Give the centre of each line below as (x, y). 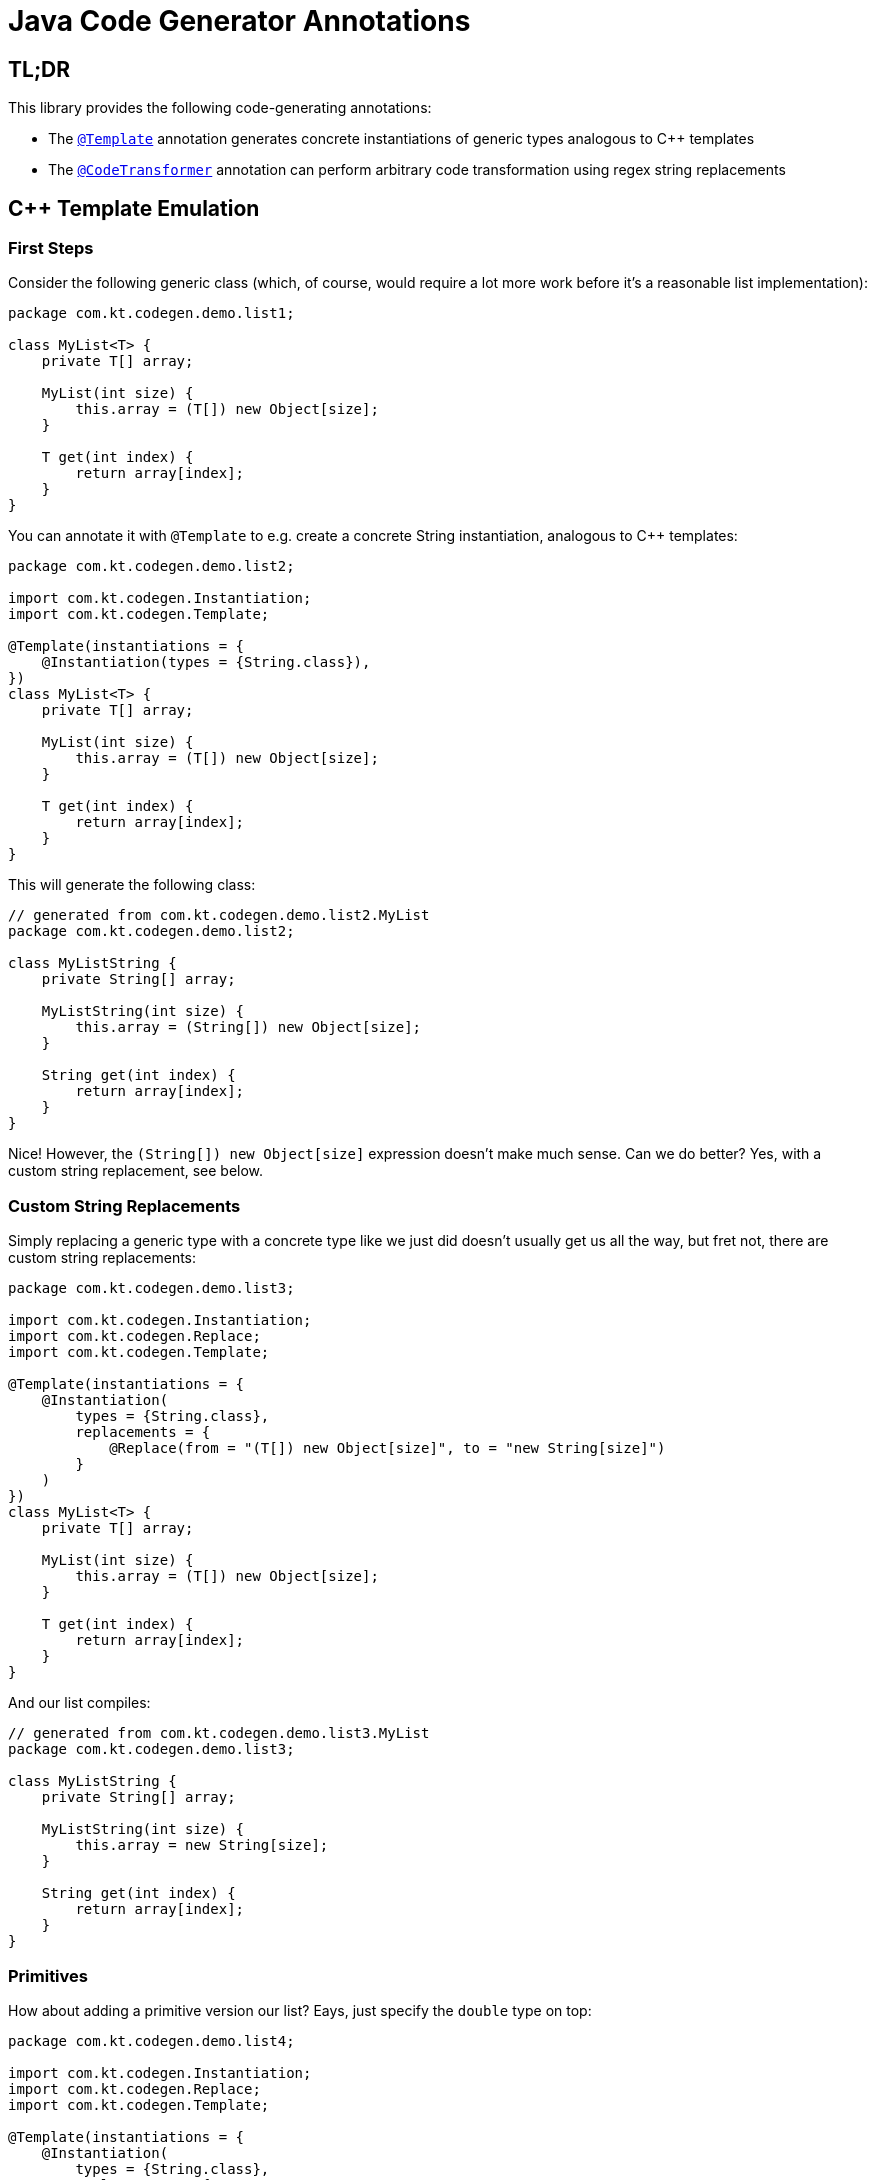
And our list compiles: (79, 1703)
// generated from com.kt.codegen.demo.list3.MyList (219, 1733)
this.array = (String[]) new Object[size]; (248, 1027)
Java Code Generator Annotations (239, 21)
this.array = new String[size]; (202, 1845)
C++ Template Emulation (134, 208)
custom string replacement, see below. (136, 1171)
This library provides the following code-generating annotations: (220, 108)
